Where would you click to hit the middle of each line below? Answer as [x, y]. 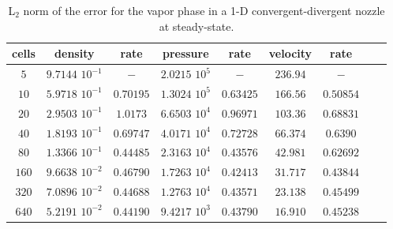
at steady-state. [196, 26]
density [75, 53]
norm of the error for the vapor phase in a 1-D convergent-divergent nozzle [204, 10]
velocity [290, 53]
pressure [185, 53]
